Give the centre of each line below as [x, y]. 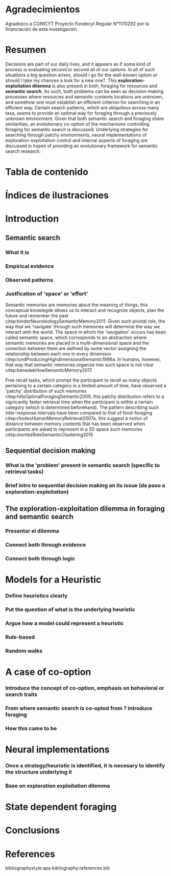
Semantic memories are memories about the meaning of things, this [77, 305]
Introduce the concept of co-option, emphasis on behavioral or [85, 688]
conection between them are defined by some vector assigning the [76, 348]
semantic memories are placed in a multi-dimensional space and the [77, 343]
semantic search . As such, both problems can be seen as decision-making [84, 91]
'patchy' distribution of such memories [46, 391]
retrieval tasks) [25, 472]
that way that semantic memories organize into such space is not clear [80, 365]
